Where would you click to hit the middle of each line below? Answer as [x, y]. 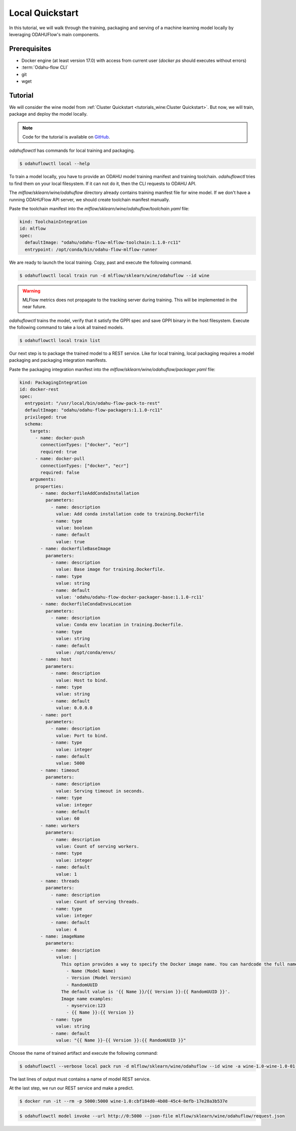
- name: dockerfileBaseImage [75, 549]
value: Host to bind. [82, 680]
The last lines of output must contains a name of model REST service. [80, 1079]
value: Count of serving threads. [98, 902]
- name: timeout [60, 770]
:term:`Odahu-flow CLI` [45, 67]
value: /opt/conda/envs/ [86, 653]
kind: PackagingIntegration [53, 382]
